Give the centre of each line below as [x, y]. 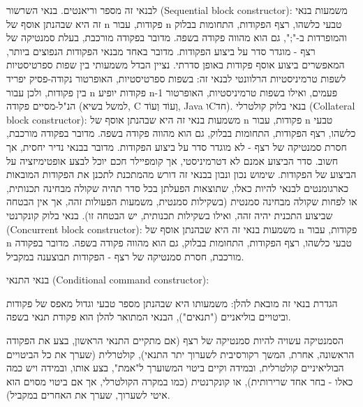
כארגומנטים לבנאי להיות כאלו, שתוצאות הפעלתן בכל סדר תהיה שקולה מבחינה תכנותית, [178, 187]
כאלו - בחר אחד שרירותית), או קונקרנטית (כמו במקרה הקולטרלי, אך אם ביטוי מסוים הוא [180, 381]
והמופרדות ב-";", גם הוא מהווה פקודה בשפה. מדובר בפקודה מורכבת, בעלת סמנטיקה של [177, 37]
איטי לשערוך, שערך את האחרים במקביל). [88, 395]
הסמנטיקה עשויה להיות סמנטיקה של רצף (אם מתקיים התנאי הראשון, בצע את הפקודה [175, 340]
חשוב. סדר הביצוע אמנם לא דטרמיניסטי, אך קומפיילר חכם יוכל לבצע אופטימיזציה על [172, 160]
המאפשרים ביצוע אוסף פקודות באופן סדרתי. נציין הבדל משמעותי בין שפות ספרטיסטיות [176, 65]
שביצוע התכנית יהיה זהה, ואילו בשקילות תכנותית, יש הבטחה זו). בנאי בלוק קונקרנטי [170, 215]
